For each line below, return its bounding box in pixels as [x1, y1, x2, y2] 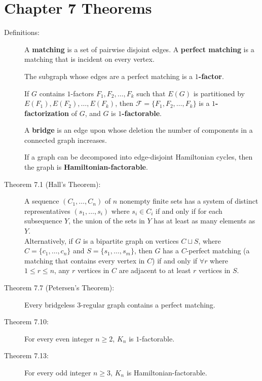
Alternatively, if [24, 235, 73, 246]
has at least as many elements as [154, 215, 255, 226]
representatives [24, 205, 70, 216]
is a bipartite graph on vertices [83, 235, 179, 246]
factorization [24, 107, 69, 118]
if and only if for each [156, 205, 222, 216]
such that [136, 88, 166, 98]
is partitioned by [193, 88, 245, 98]
